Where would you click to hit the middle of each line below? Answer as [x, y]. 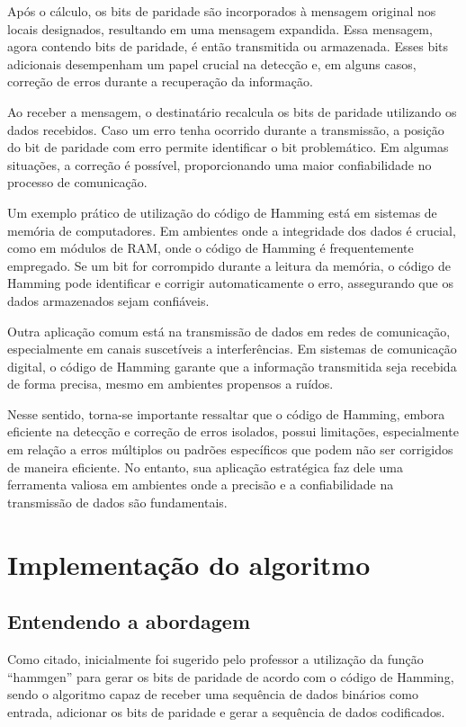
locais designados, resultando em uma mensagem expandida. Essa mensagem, [220, 28]
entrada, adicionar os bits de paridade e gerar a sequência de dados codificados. [226, 711]
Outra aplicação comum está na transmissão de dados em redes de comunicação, [229, 331]
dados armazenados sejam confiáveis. [108, 300]
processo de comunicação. [77, 182]
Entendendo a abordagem [129, 621]
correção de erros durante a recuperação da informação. [160, 81]
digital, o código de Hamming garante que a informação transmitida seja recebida [232, 366]
